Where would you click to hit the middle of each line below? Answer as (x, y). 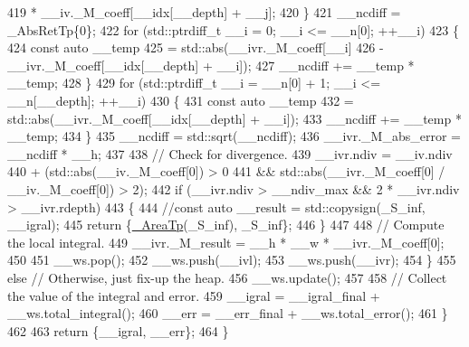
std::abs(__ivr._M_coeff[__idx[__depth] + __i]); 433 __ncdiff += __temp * (234, 118)
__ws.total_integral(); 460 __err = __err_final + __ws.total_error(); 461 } (228, 313)
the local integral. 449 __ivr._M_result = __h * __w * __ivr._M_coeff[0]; (226, 242)
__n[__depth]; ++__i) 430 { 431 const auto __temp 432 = (181, 100)
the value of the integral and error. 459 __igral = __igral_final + (194, 295)
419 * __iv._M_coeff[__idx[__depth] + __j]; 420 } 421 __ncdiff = (204, 12)
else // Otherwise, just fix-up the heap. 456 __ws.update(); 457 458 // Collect (227, 277)
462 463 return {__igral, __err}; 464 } (118, 330)
